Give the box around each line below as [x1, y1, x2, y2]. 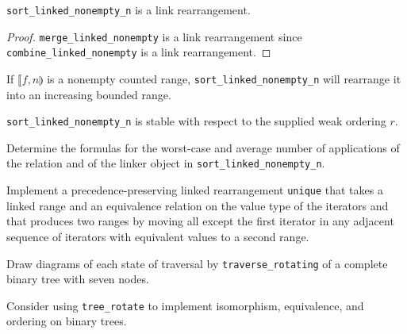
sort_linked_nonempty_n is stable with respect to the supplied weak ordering [6, 113, 386, 129]
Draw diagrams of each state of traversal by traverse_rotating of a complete [6, 255, 388, 271]
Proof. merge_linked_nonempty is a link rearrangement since [6, 28, 302, 44]
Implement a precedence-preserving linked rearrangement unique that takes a [6, 182, 383, 198]
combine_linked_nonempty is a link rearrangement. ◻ [6, 44, 271, 60]
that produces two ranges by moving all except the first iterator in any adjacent [6, 213, 394, 229]
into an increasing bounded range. [6, 86, 171, 102]
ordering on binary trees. [6, 313, 127, 329]
